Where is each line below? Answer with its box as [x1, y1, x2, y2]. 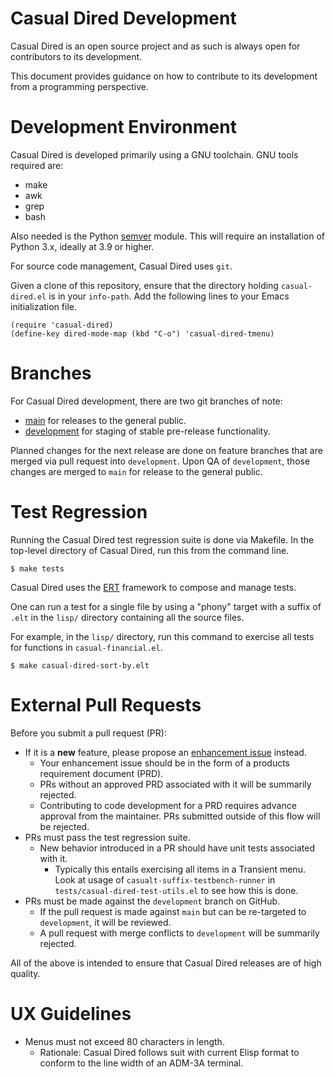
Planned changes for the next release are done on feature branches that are [10, 444, 323, 456]
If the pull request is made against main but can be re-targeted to [39, 905, 307, 917]
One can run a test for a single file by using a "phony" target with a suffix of [10, 600, 322, 612]
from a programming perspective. [10, 80, 149, 92]
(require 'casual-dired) [10, 320, 114, 330]
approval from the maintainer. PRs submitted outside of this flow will [39, 810, 321, 822]
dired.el [10, 292, 47, 302]
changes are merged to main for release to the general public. [10, 465, 263, 477]
